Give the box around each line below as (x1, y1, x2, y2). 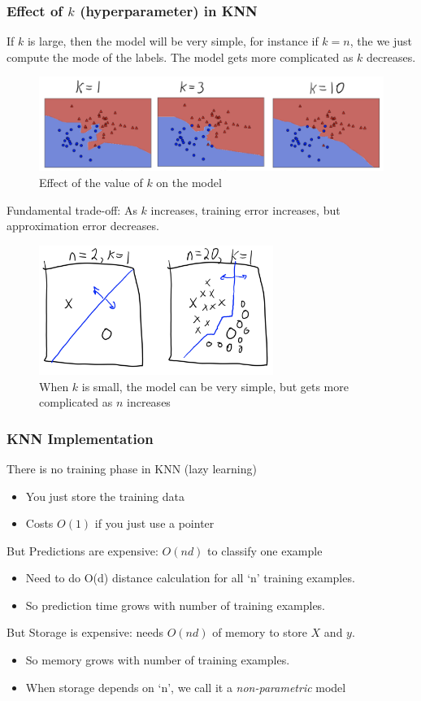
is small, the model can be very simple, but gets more (81, 377, 349, 394)
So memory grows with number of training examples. (25, 651, 290, 668)
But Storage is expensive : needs (7, 624, 163, 641)
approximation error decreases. (7, 217, 159, 234)
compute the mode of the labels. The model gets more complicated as (7, 48, 354, 65)
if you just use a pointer (94, 515, 215, 532)
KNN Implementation (7, 428, 154, 448)
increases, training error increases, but (150, 201, 341, 218)
